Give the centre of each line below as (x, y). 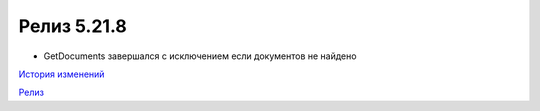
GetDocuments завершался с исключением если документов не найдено (200, 56)
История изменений (61, 74)
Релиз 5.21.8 (72, 26)
